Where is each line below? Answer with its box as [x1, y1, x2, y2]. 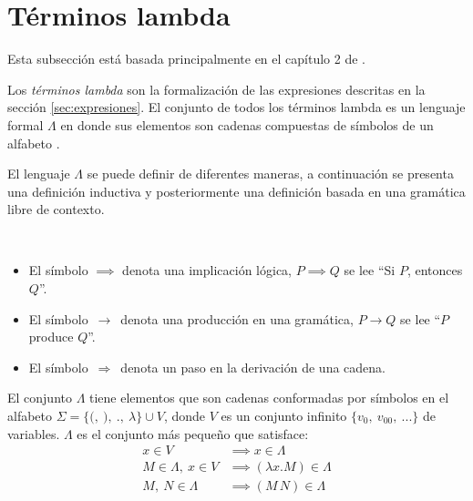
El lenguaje [7, 164, 70, 183]
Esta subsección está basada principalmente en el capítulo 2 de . [7, 49, 365, 68]
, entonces [406, 261, 463, 280]
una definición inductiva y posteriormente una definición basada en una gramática [7, 181, 466, 200]
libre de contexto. [7, 199, 105, 219]
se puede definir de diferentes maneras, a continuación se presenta [87, 164, 454, 183]
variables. [7, 424, 60, 443]
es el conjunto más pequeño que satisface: [77, 424, 309, 443]
